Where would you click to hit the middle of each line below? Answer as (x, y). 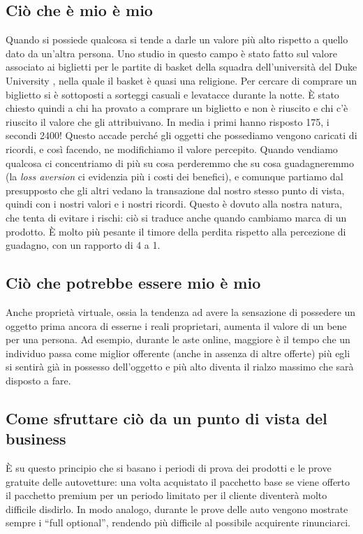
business (36, 439)
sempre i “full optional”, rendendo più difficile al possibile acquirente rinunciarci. (178, 522)
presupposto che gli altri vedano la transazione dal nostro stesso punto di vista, (175, 190)
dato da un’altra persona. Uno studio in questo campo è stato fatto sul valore (171, 53)
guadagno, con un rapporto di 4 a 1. (83, 245)
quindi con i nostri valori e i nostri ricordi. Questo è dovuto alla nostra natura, (174, 204)
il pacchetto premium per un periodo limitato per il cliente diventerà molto (166, 495)
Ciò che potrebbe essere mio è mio (133, 283)
